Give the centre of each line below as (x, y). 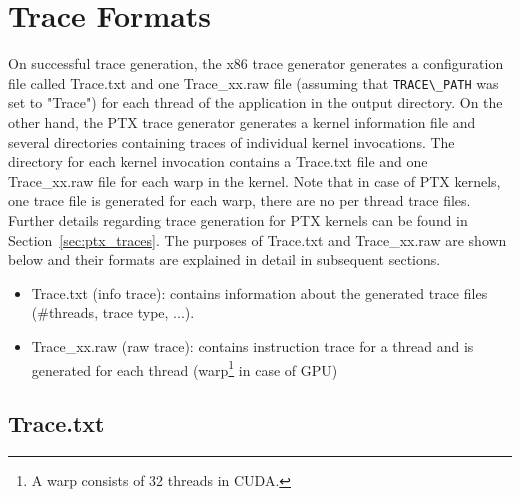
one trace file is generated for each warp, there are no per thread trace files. (239, 200)
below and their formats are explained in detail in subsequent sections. (224, 259)
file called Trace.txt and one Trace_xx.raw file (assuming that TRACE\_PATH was (253, 82)
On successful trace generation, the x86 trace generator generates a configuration (256, 63)
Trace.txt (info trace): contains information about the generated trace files (259, 292)
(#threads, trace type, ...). (113, 312)
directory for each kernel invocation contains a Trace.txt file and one (218, 161)
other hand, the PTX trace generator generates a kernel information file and (242, 121)
